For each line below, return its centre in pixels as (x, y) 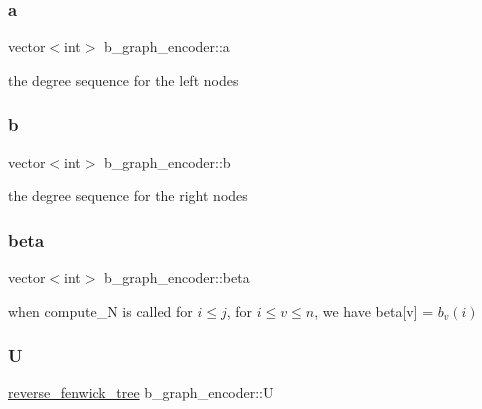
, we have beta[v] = (374, 310)
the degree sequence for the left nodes (123, 79)
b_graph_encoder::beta (177, 277)
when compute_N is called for (100, 310)
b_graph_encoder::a (167, 46)
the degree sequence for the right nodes (128, 195)
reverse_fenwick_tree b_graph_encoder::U (141, 392)
